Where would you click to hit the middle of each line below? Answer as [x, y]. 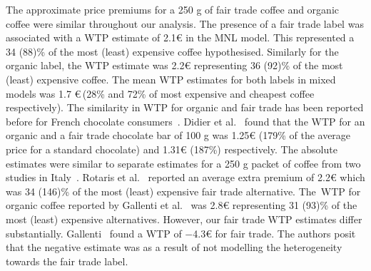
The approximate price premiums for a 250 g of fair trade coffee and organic [172, 9]
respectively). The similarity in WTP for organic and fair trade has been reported [185, 107]
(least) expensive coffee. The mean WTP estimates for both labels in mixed [171, 79]
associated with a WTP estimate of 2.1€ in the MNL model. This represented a [180, 37]
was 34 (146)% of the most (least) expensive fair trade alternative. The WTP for [183, 191]
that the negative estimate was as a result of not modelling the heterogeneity [174, 247]
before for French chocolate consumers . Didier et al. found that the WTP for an [185, 121]
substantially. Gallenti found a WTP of [94, 233]
